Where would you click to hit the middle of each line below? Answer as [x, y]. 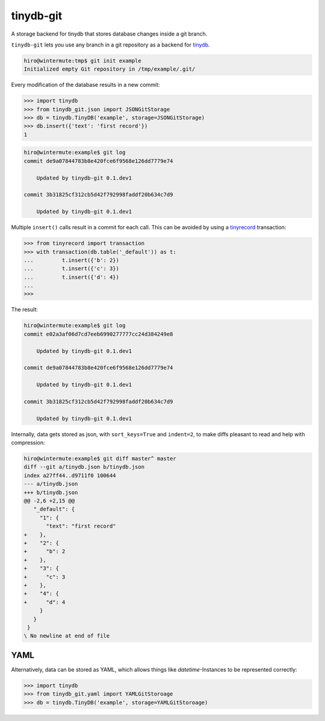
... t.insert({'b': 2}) [72, 260]
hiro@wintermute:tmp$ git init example [82, 61]
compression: [28, 443]
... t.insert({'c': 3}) [72, 269]
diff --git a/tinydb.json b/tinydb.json [84, 467]
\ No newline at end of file [67, 636]
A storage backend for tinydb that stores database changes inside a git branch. [109, 34]
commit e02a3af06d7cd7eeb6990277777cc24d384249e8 [98, 334]
